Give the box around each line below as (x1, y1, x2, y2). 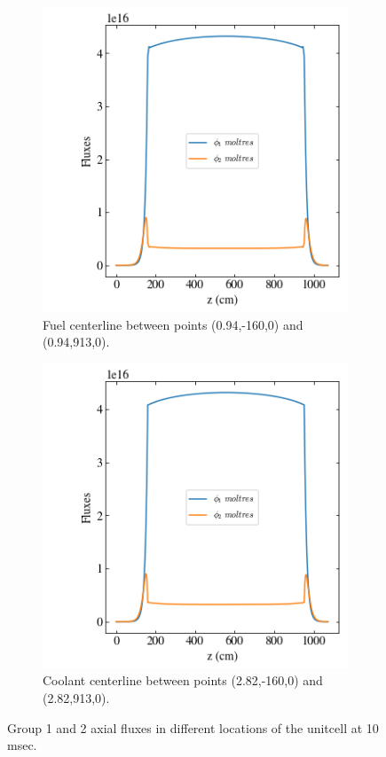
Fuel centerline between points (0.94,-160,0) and (43, 315, 303, 333)
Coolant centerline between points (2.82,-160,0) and (43, 671, 323, 690)
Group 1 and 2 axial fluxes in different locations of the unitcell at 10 (7, 718, 379, 737)
